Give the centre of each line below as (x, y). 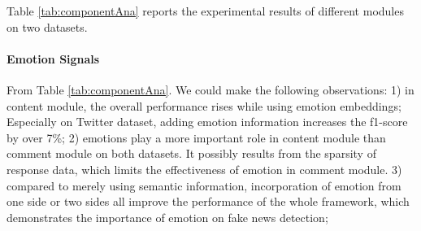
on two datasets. (47, 26)
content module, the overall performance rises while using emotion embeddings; (204, 105)
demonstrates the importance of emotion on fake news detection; (167, 217)
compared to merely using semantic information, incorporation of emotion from (204, 185)
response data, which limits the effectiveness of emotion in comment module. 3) (204, 169)
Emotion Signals (53, 58)
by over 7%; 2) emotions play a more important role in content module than (196, 137)
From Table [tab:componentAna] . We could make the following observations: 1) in (210, 89)
